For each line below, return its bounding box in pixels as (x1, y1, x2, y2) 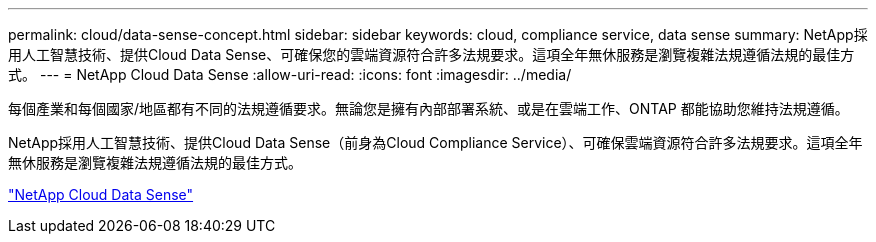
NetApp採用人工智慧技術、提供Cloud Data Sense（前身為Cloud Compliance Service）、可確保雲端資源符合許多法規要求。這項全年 (8, 134, 863, 151)
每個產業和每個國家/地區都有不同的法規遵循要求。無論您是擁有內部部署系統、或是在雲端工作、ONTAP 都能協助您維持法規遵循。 (8, 100, 849, 117)
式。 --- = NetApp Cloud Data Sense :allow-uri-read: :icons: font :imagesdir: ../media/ (8, 66, 572, 83)
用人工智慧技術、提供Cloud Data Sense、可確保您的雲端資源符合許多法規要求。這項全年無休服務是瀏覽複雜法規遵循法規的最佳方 (8, 46, 855, 63)
